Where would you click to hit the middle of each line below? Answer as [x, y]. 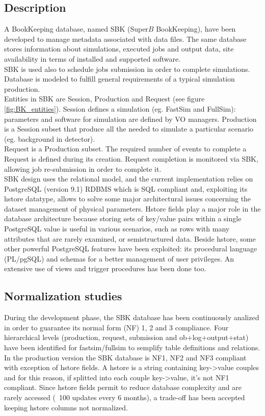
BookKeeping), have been [196, 29]
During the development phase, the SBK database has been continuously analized [132, 317]
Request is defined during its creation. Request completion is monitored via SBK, [131, 158]
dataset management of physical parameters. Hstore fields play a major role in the [132, 208]
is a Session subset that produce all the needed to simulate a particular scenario [129, 129]
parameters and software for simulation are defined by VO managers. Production [130, 119]
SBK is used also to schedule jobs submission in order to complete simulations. [127, 69]
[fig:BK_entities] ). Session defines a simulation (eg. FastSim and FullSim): [120, 108]
